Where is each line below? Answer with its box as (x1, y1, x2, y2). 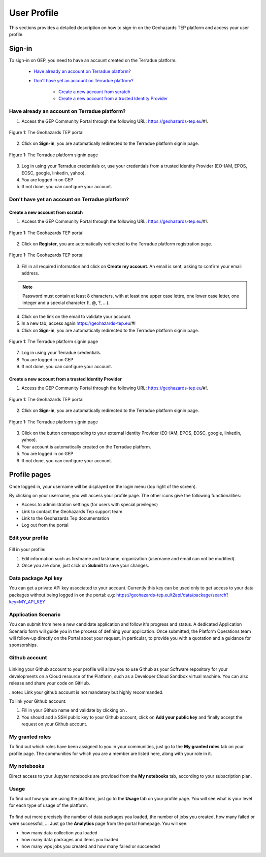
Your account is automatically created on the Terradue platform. (21, 444, 151, 449)
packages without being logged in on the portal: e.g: (9, 592, 115, 598)
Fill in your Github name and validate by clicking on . (21, 707, 128, 713)
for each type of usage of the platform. (9, 802, 88, 808)
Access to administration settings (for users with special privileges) (21, 502, 158, 508)
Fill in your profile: (9, 547, 46, 552)
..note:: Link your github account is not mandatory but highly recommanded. (9, 689, 164, 695)
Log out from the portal (21, 522, 69, 528)
